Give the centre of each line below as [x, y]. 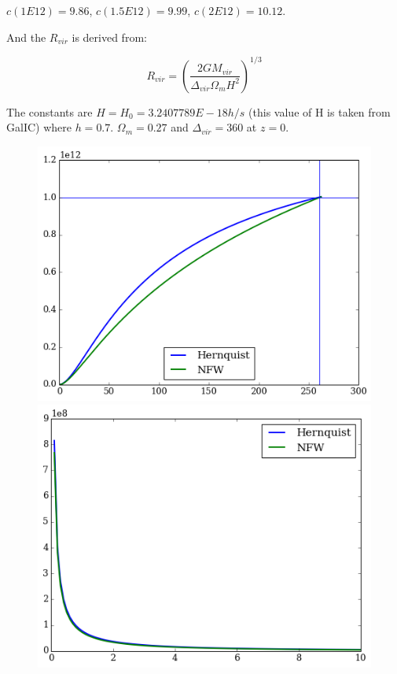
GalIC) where [39, 127]
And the [26, 37]
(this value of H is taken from [320, 111]
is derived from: [109, 37]
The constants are [50, 111]
